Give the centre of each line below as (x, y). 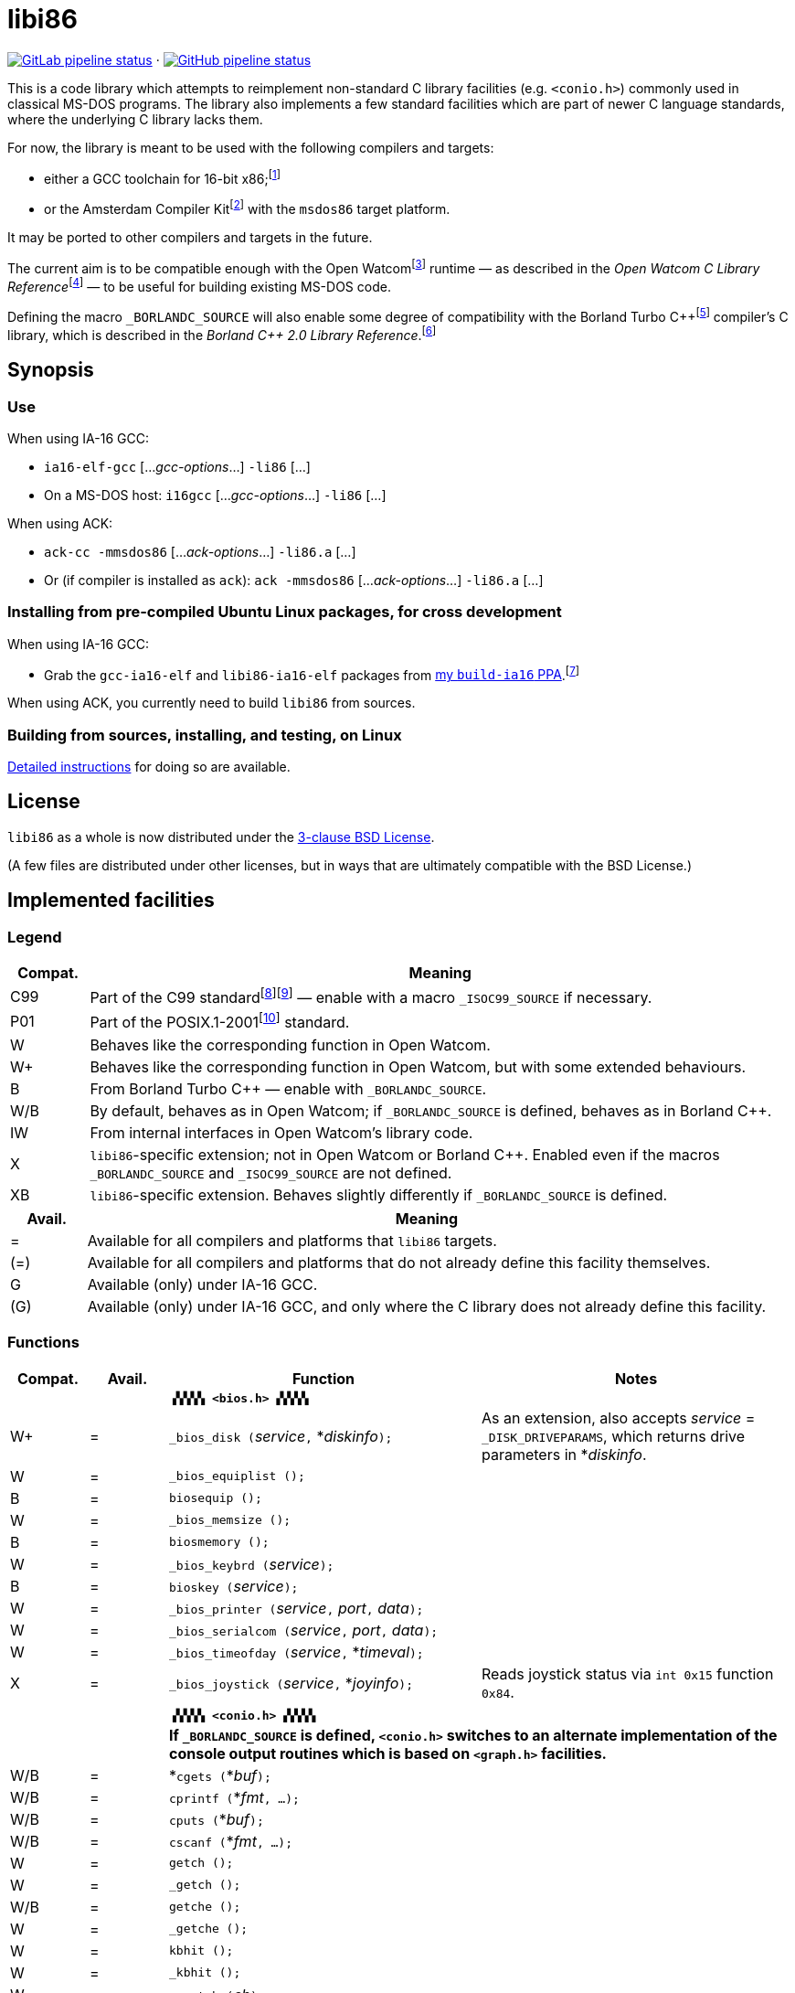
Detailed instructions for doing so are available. (149, 767)
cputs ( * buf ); (217, 1819)
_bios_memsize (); (230, 1520)
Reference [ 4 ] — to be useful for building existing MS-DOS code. (199, 285)
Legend (35, 937)
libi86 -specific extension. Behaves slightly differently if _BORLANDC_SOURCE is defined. (379, 1194)
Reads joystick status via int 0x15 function (628, 1673)
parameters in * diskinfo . (564, 1454)
